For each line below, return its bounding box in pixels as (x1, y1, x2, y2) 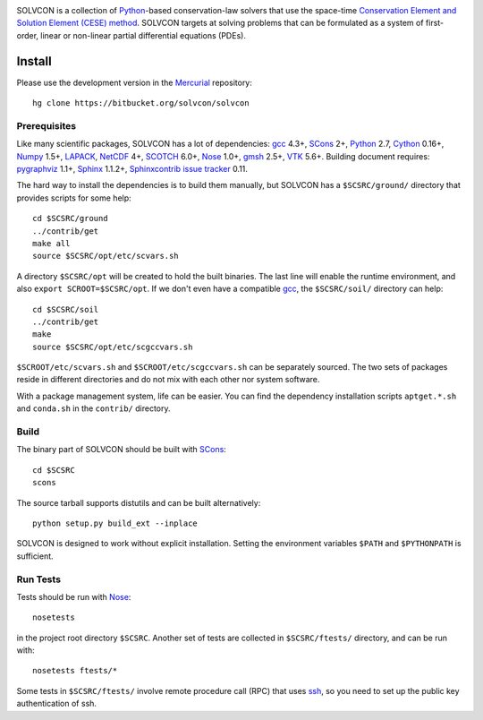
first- (425, 18, 445, 29)
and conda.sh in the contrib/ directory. (16, 403, 171, 414)
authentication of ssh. (16, 699, 97, 709)
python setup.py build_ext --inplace (32, 518, 199, 528)
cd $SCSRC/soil (32, 304, 99, 314)
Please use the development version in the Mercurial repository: (16, 77, 252, 88)
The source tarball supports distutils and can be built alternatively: (16, 497, 261, 508)
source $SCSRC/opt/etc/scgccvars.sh (32, 341, 193, 352)
